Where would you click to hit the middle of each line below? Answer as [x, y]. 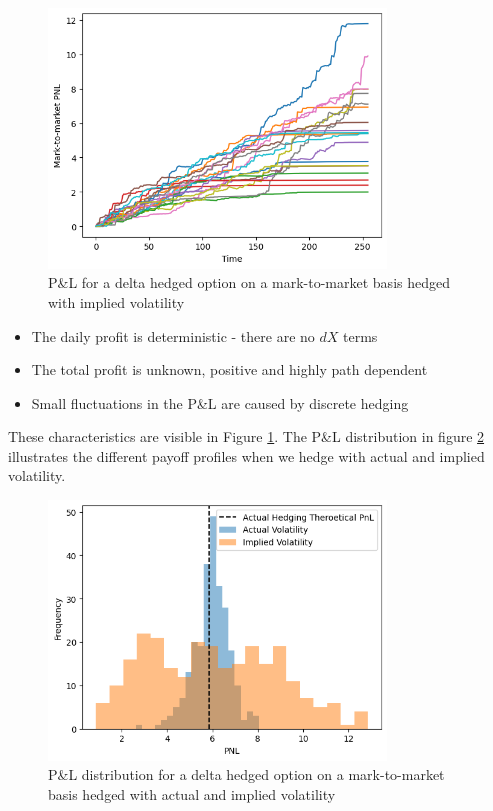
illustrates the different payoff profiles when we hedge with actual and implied [246, 455]
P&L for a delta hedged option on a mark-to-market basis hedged [249, 282]
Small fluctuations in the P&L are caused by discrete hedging [220, 402]
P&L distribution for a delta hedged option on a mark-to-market [246, 774]
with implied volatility [116, 301]
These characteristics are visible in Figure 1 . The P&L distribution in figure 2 [246, 436]
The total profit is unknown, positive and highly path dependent [229, 369]
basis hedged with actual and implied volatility [192, 793]
